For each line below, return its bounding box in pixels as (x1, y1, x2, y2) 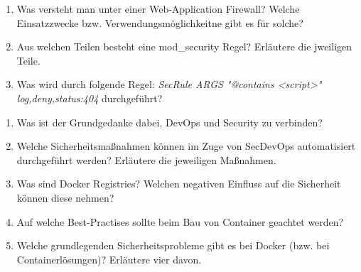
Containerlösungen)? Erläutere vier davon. (16, 251, 202, 266)
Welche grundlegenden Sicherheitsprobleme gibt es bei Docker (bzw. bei (16, 238, 330, 253)
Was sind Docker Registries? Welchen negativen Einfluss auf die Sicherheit (16, 176, 341, 191)
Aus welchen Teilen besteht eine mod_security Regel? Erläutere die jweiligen (16, 39, 352, 54)
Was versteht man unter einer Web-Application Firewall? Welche (16, 1, 300, 16)
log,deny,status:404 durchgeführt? (16, 90, 163, 105)
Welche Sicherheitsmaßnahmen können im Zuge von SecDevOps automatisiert (16, 138, 356, 153)
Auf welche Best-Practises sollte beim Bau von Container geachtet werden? (16, 214, 344, 229)
